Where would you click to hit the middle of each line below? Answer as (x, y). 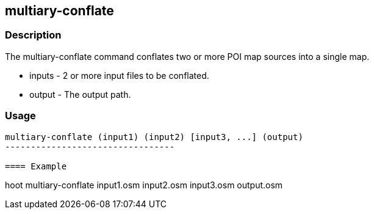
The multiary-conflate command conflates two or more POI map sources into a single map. (187, 56)
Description (33, 35)
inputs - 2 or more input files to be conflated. (119, 75)
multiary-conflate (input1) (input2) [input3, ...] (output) (154, 137)
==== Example (36, 166)
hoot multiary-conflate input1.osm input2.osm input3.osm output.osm (144, 185)
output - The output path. (80, 94)
